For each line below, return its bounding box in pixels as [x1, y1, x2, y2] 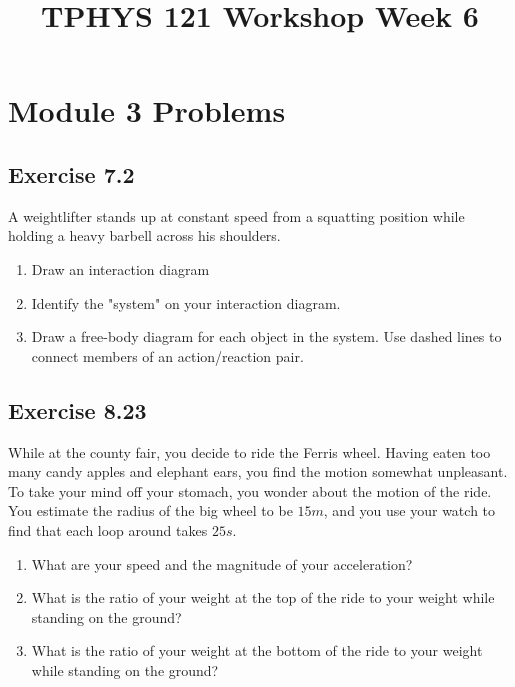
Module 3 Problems [8, 90, 286, 131]
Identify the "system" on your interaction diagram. [31, 292, 341, 313]
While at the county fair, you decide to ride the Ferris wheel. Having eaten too [8, 441, 491, 462]
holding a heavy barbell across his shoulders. [8, 225, 281, 246]
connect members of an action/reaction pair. [31, 345, 304, 366]
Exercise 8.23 [8, 394, 147, 425]
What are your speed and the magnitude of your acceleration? [31, 553, 413, 574]
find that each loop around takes [8, 519, 208, 540]
